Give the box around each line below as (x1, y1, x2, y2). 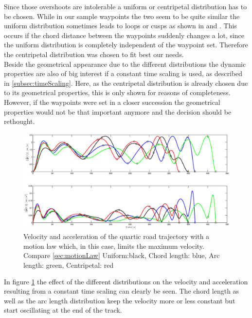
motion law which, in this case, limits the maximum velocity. (23, 240, 204, 251)
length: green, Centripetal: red (23, 260, 114, 270)
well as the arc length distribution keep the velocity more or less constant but (4, 295, 235, 305)
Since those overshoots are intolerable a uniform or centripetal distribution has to (4, 1, 247, 11)
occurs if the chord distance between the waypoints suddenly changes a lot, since (4, 30, 245, 40)
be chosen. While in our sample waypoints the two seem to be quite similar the (4, 11, 240, 21)
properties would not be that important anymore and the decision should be (4, 106, 232, 117)
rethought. (4, 116, 35, 126)
